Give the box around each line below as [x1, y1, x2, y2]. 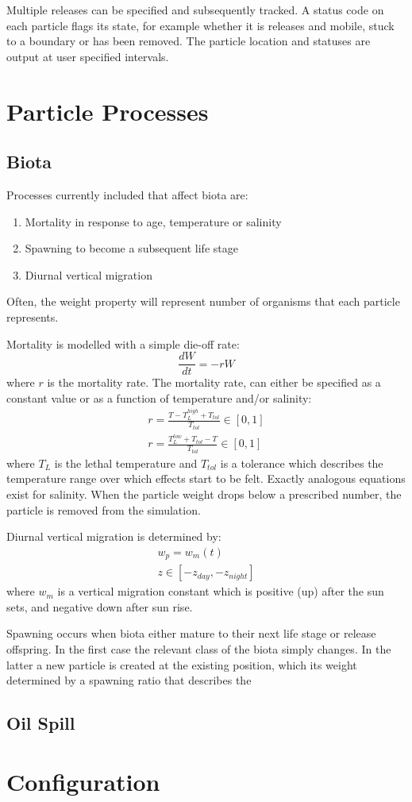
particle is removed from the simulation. [6, 501, 201, 518]
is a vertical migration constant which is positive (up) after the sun [57, 583, 384, 600]
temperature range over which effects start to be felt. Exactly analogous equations [6, 470, 406, 487]
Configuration [6, 765, 160, 797]
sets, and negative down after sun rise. [6, 598, 193, 615]
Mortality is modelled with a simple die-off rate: [6, 335, 240, 352]
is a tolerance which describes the [220, 454, 383, 471]
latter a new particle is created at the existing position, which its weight [6, 656, 357, 673]
